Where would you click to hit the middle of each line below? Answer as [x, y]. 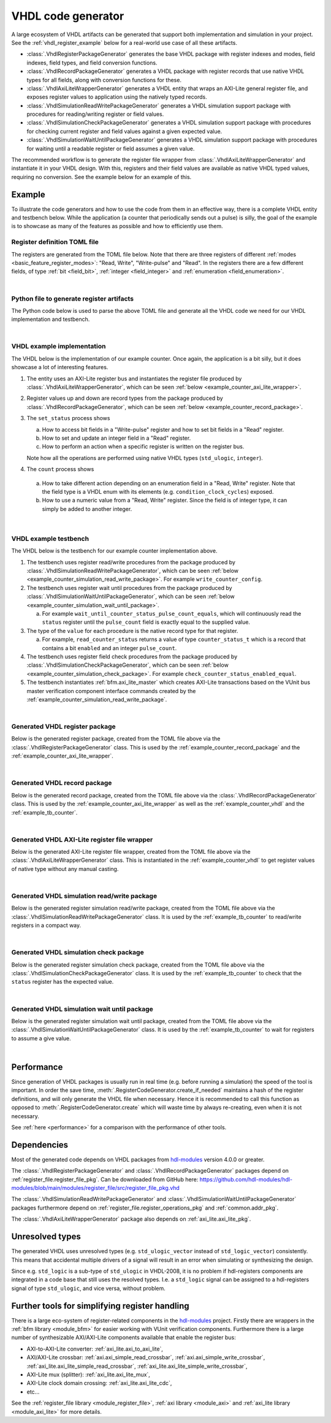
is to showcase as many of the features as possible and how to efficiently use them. [117, 226]
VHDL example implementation [59, 347]
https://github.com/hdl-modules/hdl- [246, 1179]
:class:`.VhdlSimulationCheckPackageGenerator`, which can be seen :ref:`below [128, 665]
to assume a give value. [41, 1038]
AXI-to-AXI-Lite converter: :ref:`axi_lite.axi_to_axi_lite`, [95, 1349]
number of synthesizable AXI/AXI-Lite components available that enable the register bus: [124, 1338]
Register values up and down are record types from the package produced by [125, 398]
